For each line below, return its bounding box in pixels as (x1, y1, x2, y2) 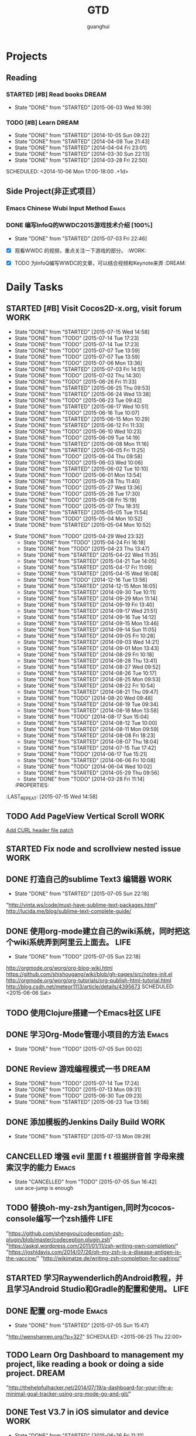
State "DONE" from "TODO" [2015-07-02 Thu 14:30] (14, 371, 142, 378)
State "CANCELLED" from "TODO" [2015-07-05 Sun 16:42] (14, 1178, 157, 1185)
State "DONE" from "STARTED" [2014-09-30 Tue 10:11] (23, 588, 156, 595)
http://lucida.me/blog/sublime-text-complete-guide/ (6, 908, 132, 915)
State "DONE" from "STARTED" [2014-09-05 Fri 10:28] (23, 632, 156, 639)
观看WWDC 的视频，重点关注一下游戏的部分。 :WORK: (14, 247, 146, 254)
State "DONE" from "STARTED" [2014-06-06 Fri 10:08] (23, 756, 156, 763)
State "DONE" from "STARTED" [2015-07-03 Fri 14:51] (14, 366, 145, 373)
